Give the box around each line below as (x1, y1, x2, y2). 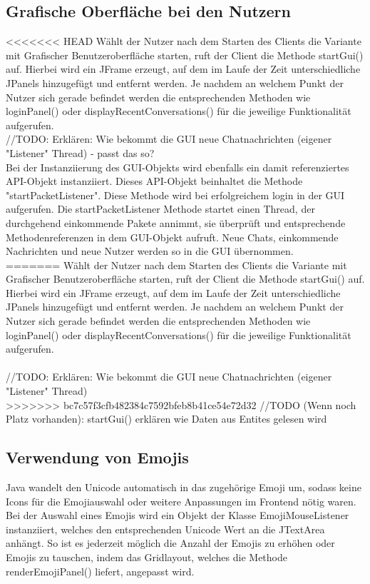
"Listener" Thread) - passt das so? (6, 145, 155, 160)
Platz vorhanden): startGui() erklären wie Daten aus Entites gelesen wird (6, 411, 327, 426)
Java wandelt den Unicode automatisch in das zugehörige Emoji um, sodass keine (6, 480, 361, 495)
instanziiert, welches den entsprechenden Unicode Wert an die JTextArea (6, 521, 325, 536)
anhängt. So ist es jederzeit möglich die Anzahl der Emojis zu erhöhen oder (6, 535, 335, 550)
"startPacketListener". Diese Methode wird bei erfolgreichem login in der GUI (6, 187, 345, 202)
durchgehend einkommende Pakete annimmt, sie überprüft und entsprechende (6, 215, 346, 230)
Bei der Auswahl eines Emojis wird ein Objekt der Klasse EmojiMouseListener (6, 508, 349, 523)
